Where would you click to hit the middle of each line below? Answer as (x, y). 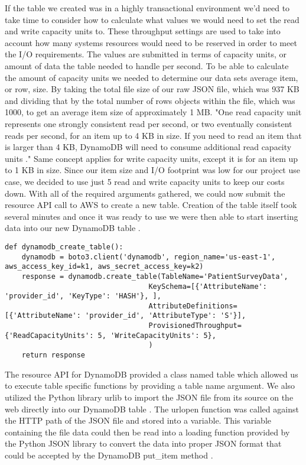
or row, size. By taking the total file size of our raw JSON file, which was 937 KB (152, 89)
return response (53, 355)
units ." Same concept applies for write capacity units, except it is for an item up (152, 158)
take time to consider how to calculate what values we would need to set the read (152, 19)
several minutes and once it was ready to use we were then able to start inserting (152, 216)
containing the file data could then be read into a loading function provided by (147, 432)
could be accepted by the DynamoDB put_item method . (109, 455)
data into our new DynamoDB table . (73, 228)
